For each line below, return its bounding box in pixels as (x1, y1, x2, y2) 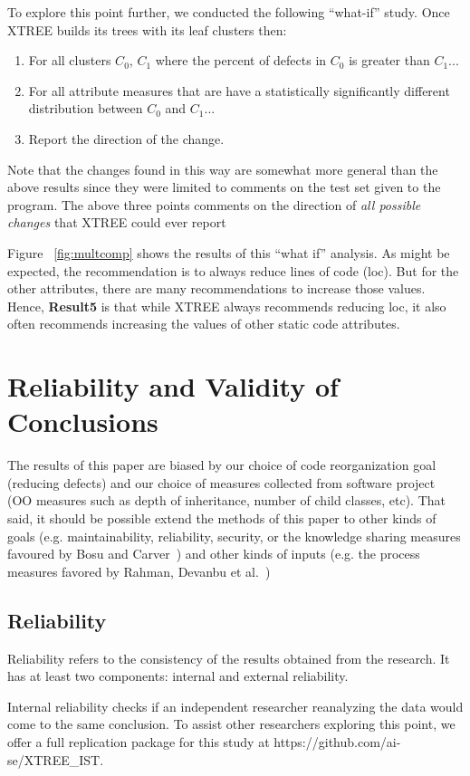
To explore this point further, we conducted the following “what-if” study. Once (7, 3, 450, 21)
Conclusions (7, 403, 158, 440)
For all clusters (28, 51, 111, 70)
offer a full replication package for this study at (7, 732, 270, 751)
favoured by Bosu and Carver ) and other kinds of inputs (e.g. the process (7, 544, 420, 563)
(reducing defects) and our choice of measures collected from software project (7, 473, 436, 492)
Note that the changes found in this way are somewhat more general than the (7, 159, 438, 178)
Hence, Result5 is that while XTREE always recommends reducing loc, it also (7, 296, 446, 315)
